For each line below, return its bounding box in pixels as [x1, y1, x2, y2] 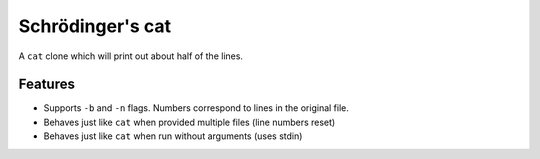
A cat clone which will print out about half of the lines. [18, 50, 244, 62]
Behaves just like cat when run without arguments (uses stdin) [43, 130, 303, 142]
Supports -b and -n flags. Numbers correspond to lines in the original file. [43, 102, 349, 114]
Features [18, 76, 75, 93]
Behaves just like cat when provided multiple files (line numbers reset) [43, 116, 336, 128]
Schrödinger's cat [18, 15, 172, 37]
